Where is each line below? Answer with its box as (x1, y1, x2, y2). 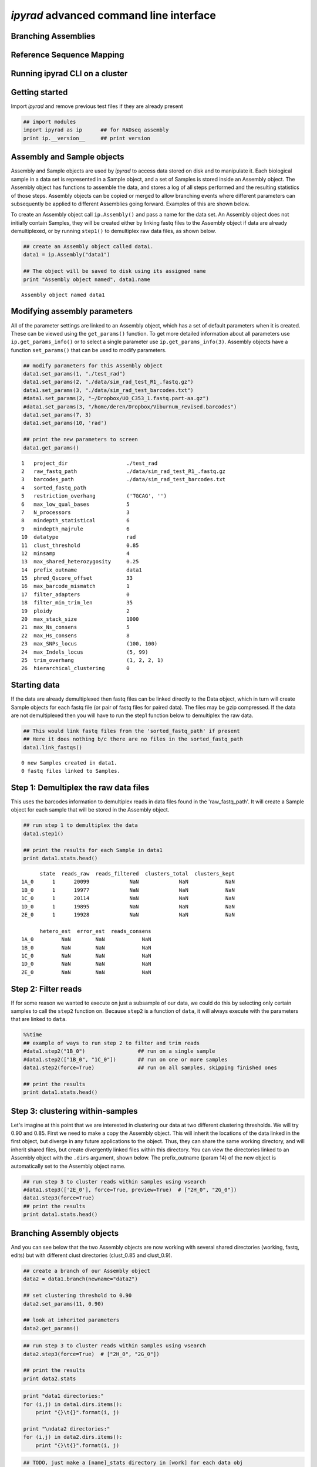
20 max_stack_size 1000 (21, 616, 139, 623)
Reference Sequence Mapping (11, 50, 124, 60)
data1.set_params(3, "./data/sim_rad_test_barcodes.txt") (23, 387, 194, 393)
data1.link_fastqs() (23, 744, 82, 751)
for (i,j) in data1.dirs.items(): (23, 1401, 123, 1408)
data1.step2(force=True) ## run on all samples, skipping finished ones (23, 1064, 277, 1071)
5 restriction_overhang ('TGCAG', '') (21, 493, 167, 499)
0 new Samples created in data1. (21, 759, 117, 766)
